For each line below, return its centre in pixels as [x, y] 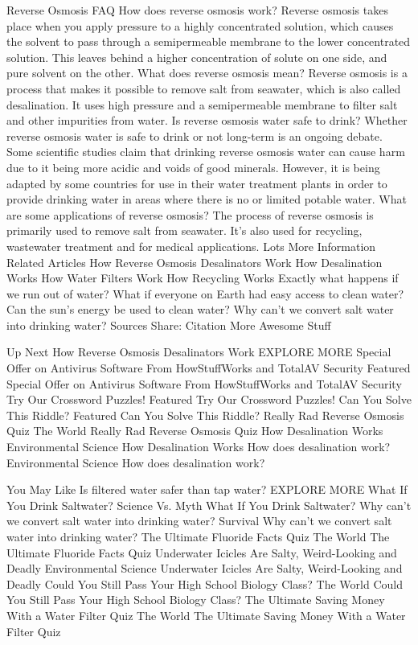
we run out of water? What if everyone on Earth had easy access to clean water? [205, 293]
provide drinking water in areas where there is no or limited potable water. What [207, 199]
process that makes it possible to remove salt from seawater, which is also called [204, 88]
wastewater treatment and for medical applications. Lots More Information [191, 246]
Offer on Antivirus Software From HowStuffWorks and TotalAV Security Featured [209, 368]
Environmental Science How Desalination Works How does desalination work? [199, 447]
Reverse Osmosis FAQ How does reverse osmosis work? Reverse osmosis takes [197, 10]
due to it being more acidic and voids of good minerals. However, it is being [193, 167]
